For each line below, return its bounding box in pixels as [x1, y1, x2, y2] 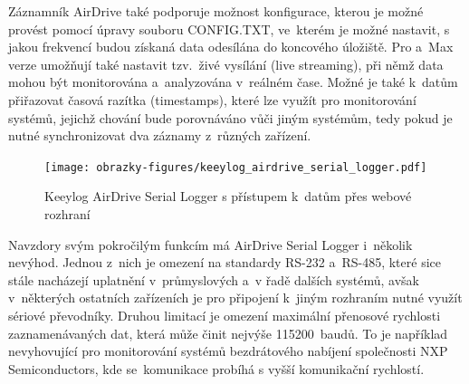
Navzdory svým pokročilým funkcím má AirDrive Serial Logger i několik [8, 235, 413, 254]
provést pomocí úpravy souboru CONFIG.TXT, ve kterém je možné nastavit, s [8, 19, 450, 38]
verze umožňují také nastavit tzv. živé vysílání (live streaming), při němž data [8, 54, 444, 73]
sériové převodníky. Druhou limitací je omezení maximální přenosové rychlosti [8, 305, 441, 324]
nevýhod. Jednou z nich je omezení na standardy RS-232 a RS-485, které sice [8, 253, 441, 272]
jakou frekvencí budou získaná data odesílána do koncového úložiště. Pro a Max [8, 37, 454, 56]
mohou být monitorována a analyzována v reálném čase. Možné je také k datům [8, 72, 458, 91]
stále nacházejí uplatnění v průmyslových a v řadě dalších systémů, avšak [8, 270, 419, 289]
